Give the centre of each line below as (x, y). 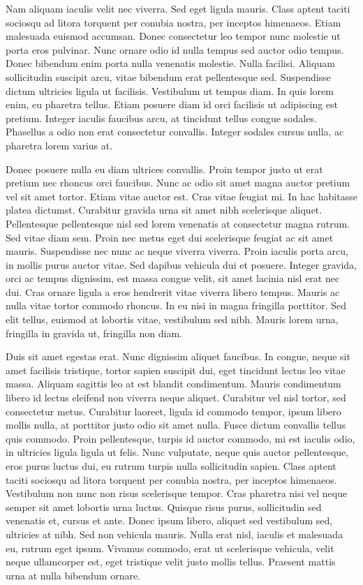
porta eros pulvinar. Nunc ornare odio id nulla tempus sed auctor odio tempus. (175, 49)
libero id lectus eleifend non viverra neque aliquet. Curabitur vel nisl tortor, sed (176, 398)
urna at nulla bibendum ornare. (73, 575)
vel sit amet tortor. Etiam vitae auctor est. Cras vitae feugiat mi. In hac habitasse (181, 196)
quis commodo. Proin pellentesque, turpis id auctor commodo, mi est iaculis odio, (180, 438)
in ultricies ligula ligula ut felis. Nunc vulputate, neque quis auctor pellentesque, (177, 452)
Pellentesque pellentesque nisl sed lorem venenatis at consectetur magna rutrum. (178, 223)
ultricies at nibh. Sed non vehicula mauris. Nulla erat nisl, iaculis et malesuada (175, 534)
